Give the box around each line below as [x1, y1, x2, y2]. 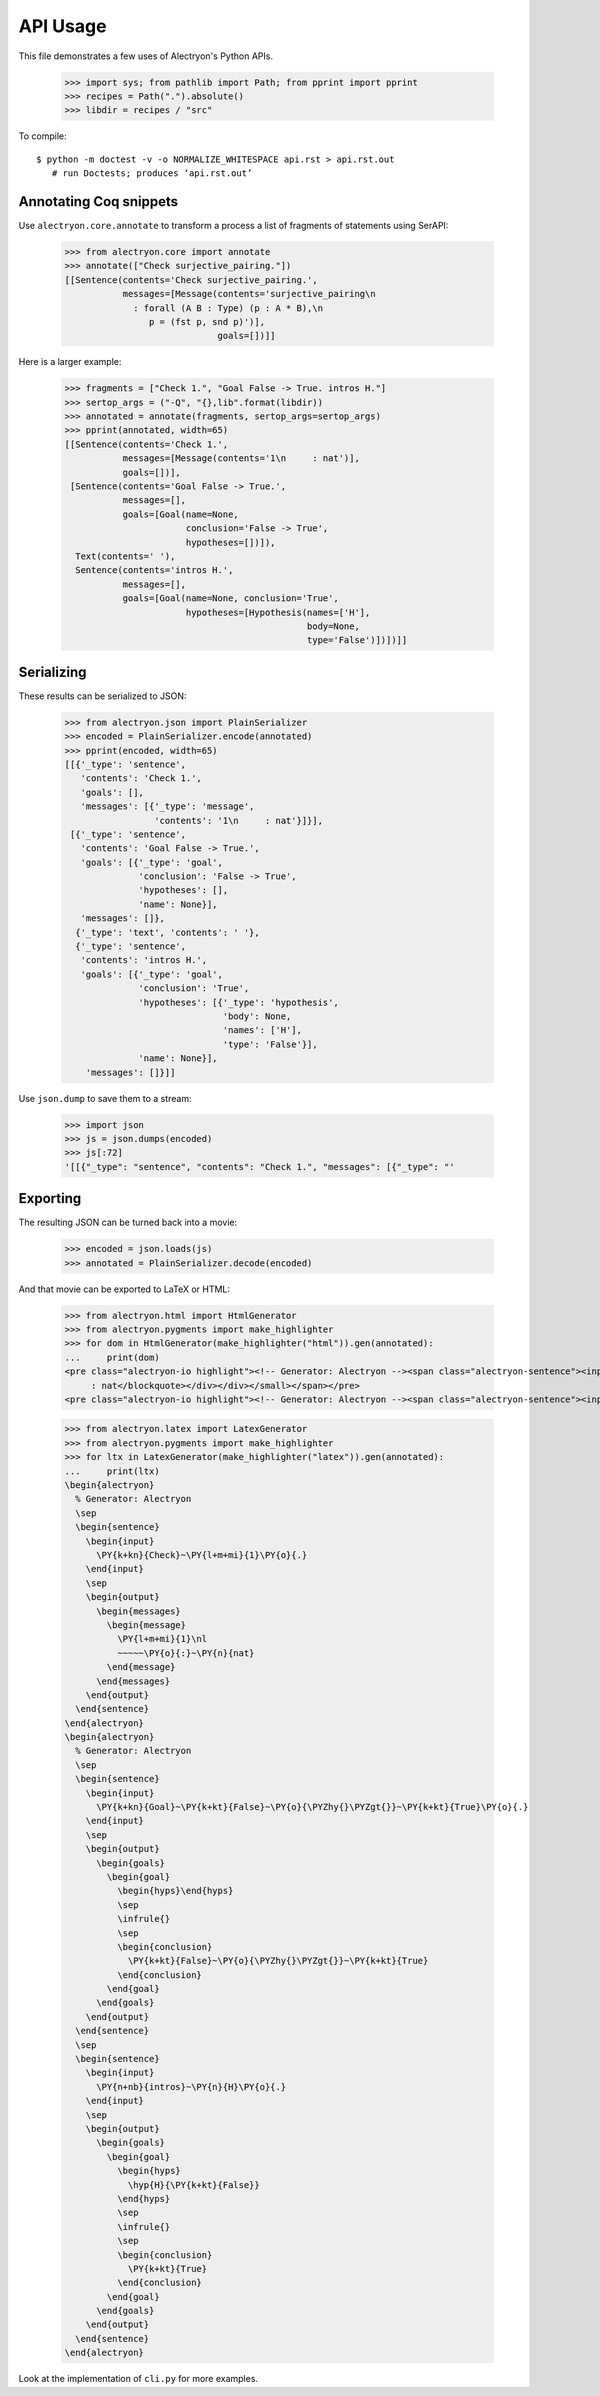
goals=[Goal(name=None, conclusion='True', [122, 593, 339, 604]
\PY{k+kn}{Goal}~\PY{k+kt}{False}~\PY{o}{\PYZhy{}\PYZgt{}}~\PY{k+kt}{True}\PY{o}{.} [96, 1801, 529, 1813]
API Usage [18, 15, 107, 37]
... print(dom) [64, 1351, 160, 1363]
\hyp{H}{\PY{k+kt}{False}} [127, 2179, 260, 2190]
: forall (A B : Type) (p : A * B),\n [133, 302, 324, 314]
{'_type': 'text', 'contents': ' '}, [75, 926, 260, 938]
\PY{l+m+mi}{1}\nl [116, 1633, 208, 1645]
